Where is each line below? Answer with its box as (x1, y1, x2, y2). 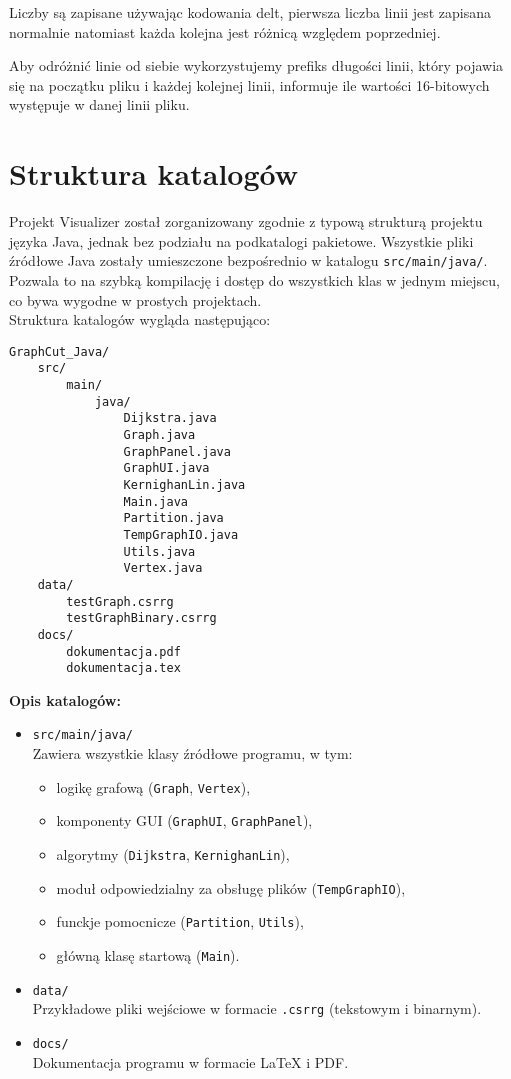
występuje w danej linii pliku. (9, 94, 190, 115)
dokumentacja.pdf (66, 644, 181, 659)
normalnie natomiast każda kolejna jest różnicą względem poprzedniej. (9, 21, 441, 42)
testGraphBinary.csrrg (66, 611, 217, 626)
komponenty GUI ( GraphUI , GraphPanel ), (56, 810, 313, 831)
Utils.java (123, 544, 196, 559)
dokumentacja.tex (66, 661, 181, 676)
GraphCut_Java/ (9, 344, 110, 359)
